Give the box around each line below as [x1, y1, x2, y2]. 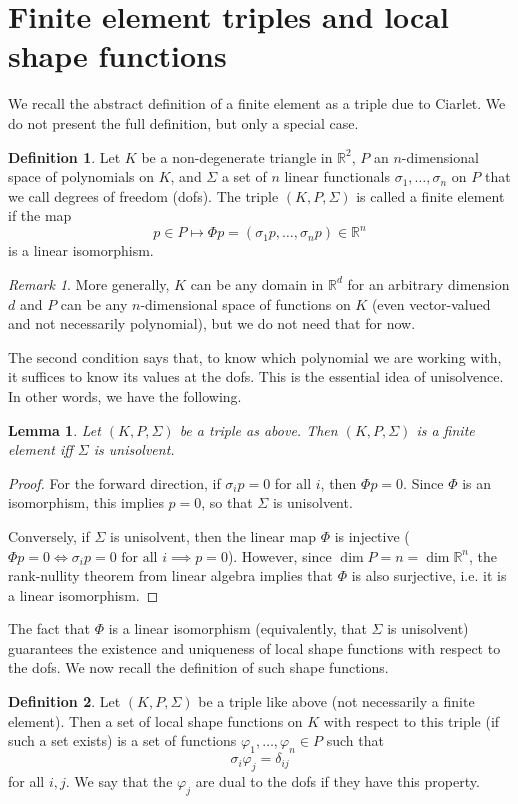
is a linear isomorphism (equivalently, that [108, 618, 367, 639]
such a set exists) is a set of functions [8, 730, 237, 751]
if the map [8, 205, 72, 226]
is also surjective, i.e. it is [351, 565, 507, 586]
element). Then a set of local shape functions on [8, 710, 303, 731]
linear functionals [284, 166, 390, 187]
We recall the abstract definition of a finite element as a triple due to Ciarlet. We [8, 93, 506, 114]
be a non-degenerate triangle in [141, 146, 333, 167]
